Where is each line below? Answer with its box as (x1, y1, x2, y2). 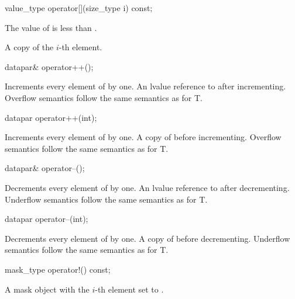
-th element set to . (95, 283, 164, 295)
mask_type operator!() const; (5, 263, 111, 275)
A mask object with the (5, 283, 90, 295)
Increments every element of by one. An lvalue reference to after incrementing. (5, 80, 286, 92)
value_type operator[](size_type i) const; (5, 2, 153, 13)
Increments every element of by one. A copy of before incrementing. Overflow (5, 131, 282, 143)
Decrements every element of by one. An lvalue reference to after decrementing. (5, 181, 290, 193)
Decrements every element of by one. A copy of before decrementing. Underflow (5, 232, 290, 244)
